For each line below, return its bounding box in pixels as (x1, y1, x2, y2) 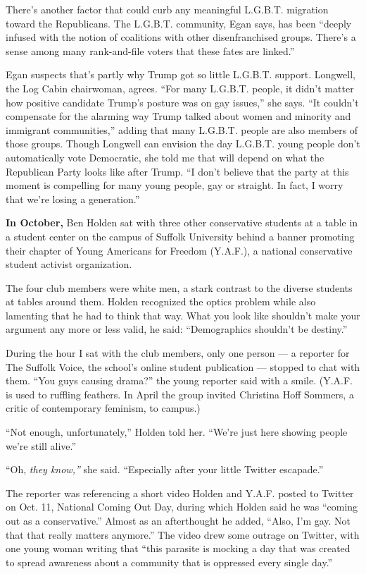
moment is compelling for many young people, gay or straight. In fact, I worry (6, 178, 343, 193)
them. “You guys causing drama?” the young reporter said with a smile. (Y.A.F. (6, 373, 353, 388)
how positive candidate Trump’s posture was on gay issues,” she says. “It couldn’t (6, 94, 359, 109)
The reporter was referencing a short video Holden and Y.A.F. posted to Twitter (6, 485, 354, 500)
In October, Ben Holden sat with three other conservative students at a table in (6, 215, 358, 230)
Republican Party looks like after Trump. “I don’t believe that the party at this (6, 164, 349, 178)
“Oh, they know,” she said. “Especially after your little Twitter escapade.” (6, 462, 324, 477)
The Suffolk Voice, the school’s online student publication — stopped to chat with (6, 359, 360, 374)
